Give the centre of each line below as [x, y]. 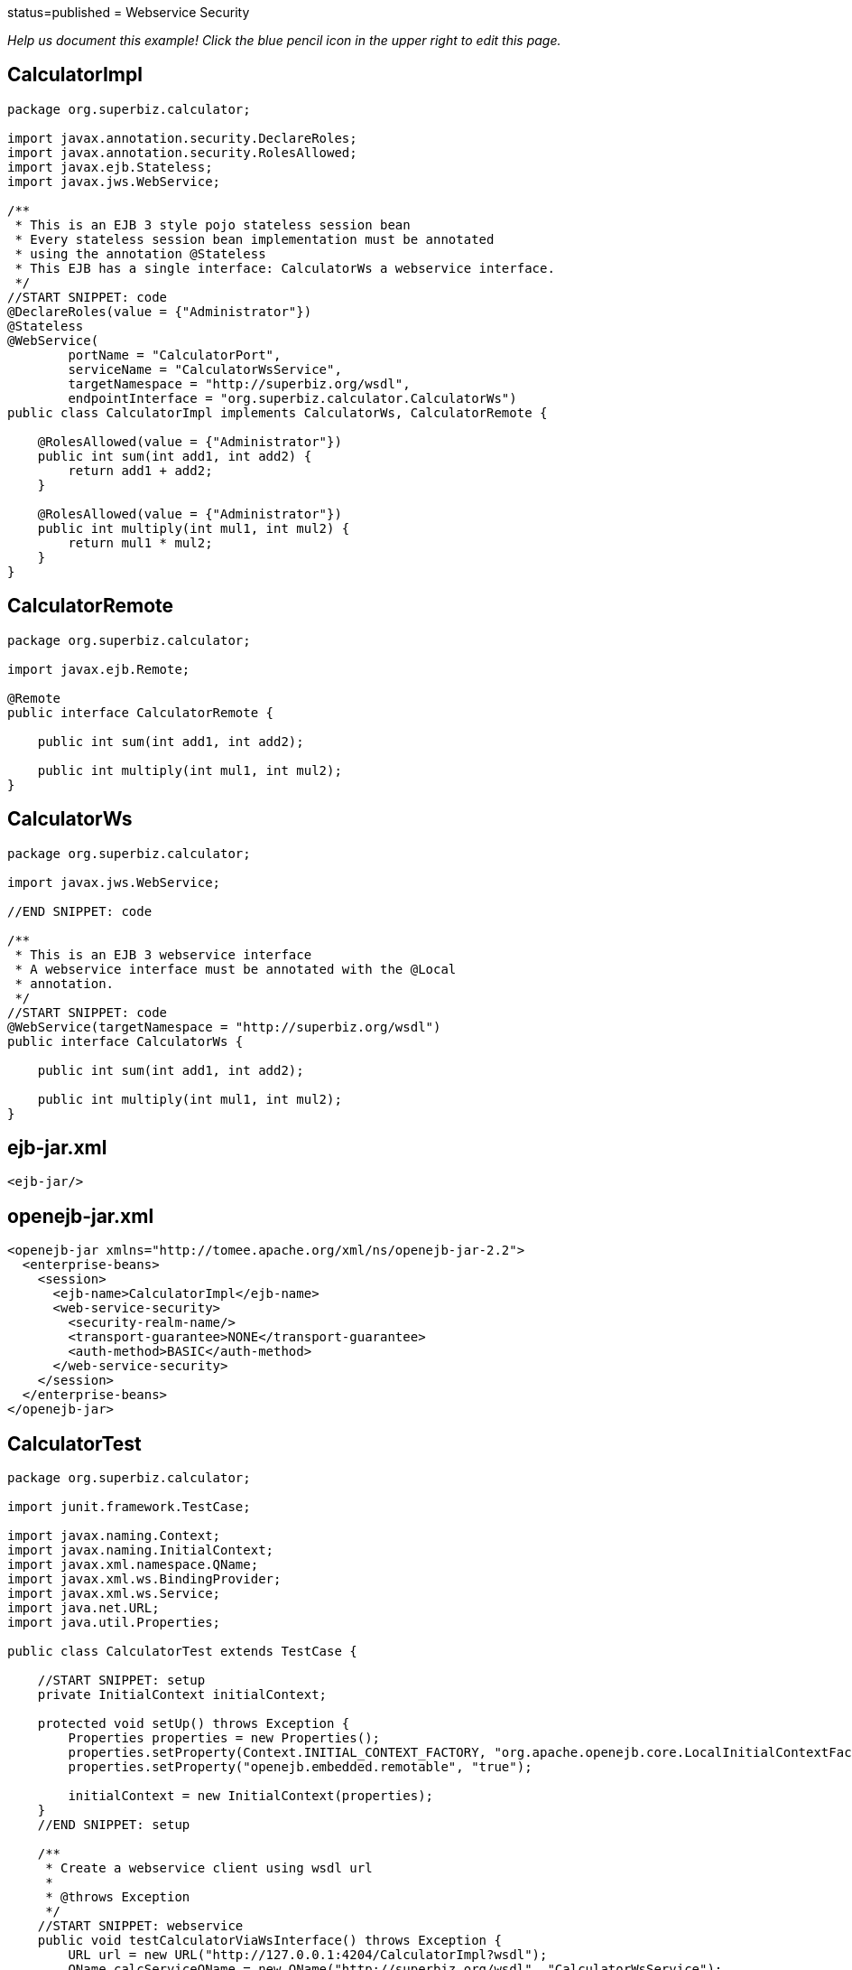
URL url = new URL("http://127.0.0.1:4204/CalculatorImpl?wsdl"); [308, 1955]
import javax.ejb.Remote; [99, 669]
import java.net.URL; [83, 1608]
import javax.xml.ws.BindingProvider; [144, 1579]
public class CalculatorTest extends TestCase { [182, 1652]
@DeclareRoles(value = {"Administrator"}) [160, 311]
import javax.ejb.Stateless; [110, 167]
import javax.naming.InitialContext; [141, 1550]
